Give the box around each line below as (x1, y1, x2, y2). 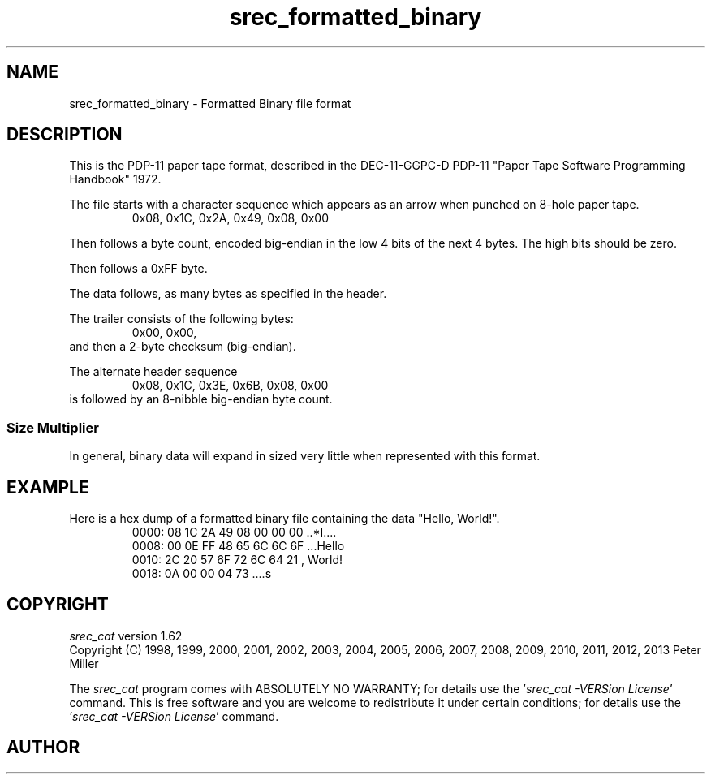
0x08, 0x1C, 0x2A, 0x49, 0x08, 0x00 (131, 211, 330, 226)
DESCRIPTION (6, 124, 123, 145)
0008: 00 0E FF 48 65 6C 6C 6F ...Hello (131, 539, 345, 554)
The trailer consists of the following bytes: (69, 312, 294, 326)
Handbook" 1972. (69, 172, 162, 187)
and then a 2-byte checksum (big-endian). (69, 339, 296, 354)
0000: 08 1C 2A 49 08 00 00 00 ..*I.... (131, 525, 337, 540)
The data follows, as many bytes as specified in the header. (69, 287, 387, 301)
